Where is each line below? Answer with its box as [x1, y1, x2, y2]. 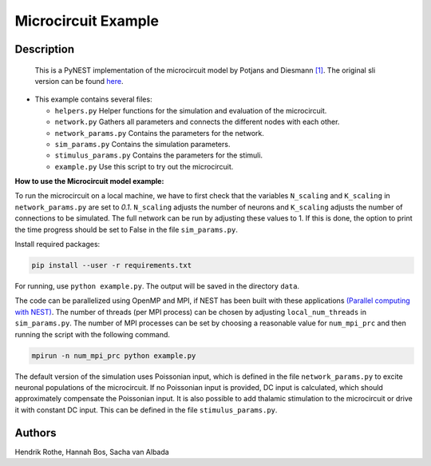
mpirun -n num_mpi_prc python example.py [31, 351, 196, 360]
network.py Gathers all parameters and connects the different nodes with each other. [54, 117, 340, 127]
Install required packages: [14, 240, 101, 249]
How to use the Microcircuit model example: [14, 177, 164, 186]
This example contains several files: [34, 94, 152, 104]
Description [14, 42, 75, 56]
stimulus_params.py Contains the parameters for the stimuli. [54, 150, 263, 160]
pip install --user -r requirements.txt [31, 261, 192, 270]
